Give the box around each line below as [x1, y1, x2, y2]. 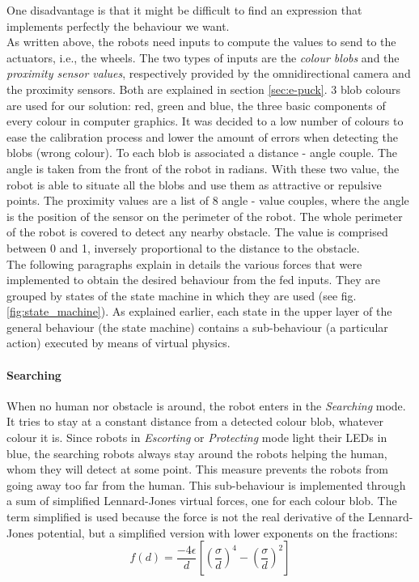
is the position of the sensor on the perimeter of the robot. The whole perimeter [6, 207, 403, 224]
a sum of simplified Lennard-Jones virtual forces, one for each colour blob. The [6, 492, 397, 509]
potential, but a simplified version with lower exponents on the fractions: [37, 524, 398, 541]
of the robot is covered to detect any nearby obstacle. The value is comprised [6, 223, 388, 240]
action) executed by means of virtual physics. [6, 334, 231, 351]
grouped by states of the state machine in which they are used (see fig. [6, 287, 357, 304]
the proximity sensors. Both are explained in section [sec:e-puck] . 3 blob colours [6, 80, 400, 97]
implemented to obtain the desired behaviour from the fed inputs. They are [6, 271, 380, 288]
